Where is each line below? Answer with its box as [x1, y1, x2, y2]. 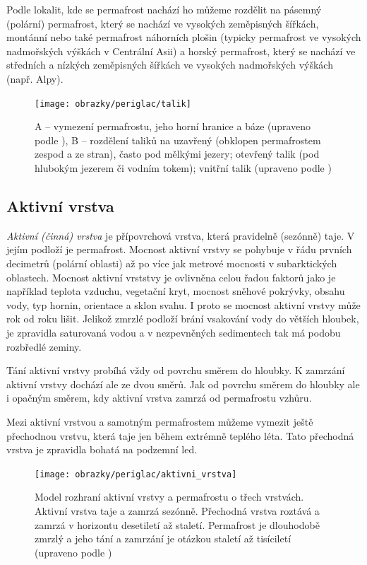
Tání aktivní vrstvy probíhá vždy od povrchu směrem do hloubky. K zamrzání [6, 363, 345, 378]
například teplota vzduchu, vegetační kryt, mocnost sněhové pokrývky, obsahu [6, 284, 345, 298]
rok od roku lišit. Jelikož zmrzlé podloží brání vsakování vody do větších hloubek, [6, 311, 359, 326]
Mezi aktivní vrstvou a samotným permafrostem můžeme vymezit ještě [6, 414, 313, 429]
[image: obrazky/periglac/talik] [35, 98, 191, 109]
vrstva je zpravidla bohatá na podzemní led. [6, 442, 198, 457]
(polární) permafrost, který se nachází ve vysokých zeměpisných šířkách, [6, 16, 319, 30]
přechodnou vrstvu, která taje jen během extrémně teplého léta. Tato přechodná [6, 428, 354, 443]
